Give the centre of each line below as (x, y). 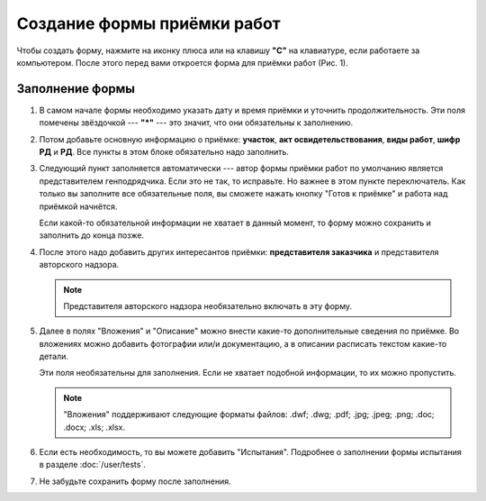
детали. (54, 357)
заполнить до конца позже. (92, 235)
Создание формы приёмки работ (148, 23)
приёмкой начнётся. (78, 206)
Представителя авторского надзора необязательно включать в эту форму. (208, 305)
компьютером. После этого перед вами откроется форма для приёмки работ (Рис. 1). (182, 62)
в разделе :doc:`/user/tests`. (92, 465)
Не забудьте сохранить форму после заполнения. (135, 481)
